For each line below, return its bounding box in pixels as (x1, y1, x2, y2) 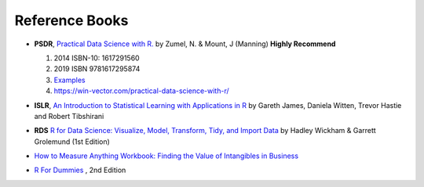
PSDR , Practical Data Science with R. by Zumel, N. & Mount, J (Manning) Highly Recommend (34, 39, 336, 49)
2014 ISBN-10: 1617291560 (53, 53, 141, 63)
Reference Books (14, 12, 129, 29)
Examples (53, 75, 86, 85)
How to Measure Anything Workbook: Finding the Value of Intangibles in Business (34, 151, 298, 160)
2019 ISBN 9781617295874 (53, 64, 141, 74)
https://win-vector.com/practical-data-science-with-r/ (53, 86, 229, 95)
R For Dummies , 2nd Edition (34, 165, 126, 175)
